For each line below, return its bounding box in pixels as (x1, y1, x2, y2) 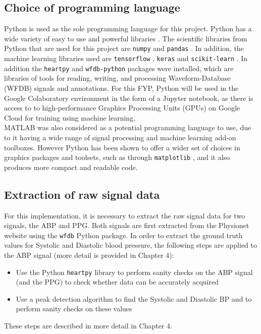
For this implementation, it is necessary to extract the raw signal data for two (4, 210, 245, 220)
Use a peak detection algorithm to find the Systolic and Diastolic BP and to (16, 293, 252, 304)
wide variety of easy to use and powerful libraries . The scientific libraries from (4, 33, 247, 43)
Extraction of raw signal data (4, 186, 160, 202)
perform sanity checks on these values (16, 303, 132, 314)
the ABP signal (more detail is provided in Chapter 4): (4, 250, 174, 260)
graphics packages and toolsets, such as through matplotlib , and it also (4, 152, 230, 162)
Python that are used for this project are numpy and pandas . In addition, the (4, 43, 244, 53)
